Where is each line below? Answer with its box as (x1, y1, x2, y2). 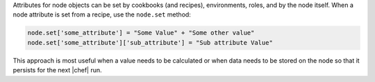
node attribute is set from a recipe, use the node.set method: (12, 10, 191, 19)
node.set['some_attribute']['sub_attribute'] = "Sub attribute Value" (27, 39, 274, 46)
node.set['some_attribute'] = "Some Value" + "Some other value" (27, 29, 255, 37)
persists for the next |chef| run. (12, 66, 102, 74)
